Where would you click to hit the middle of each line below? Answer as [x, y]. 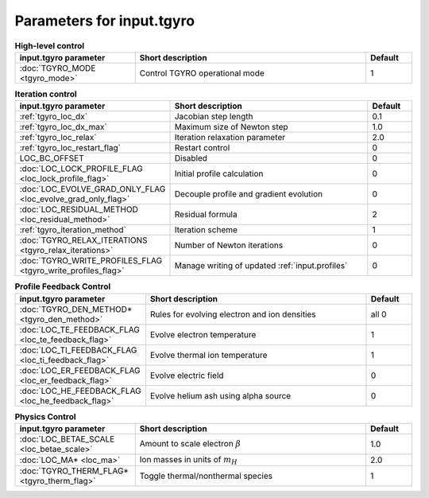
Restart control [202, 148]
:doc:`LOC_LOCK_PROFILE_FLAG [81, 169]
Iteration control [46, 94]
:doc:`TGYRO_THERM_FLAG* [74, 471]
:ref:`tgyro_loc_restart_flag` [70, 148]
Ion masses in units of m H [188, 461]
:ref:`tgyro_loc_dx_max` [63, 127]
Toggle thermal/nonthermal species [206, 476]
